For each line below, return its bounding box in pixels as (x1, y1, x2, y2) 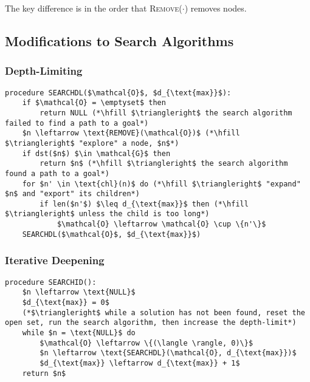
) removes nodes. (184, 2, 247, 14)
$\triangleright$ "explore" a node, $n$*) (5, 138, 179, 148)
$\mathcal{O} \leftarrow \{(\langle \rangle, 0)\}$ (40, 338, 253, 347)
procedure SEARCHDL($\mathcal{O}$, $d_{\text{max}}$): (5, 88, 232, 97)
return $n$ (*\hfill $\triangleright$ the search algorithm (40, 159, 288, 168)
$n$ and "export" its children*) (5, 189, 140, 199)
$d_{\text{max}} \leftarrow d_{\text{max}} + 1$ (40, 358, 240, 367)
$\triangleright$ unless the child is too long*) (5, 210, 210, 219)
